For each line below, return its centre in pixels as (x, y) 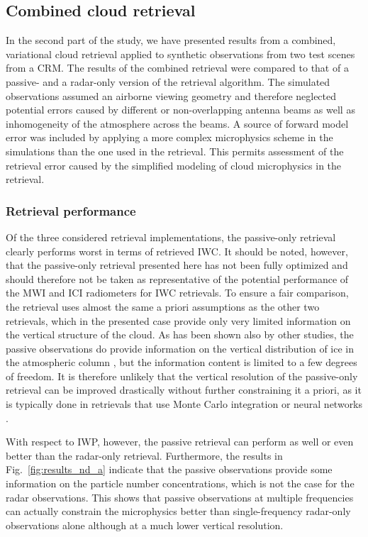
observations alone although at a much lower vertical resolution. (145, 525)
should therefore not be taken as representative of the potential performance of (177, 278)
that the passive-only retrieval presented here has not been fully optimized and (177, 265)
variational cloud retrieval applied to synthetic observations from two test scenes (180, 54)
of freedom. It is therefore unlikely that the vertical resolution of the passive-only (182, 376)
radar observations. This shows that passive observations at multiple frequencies (180, 497)
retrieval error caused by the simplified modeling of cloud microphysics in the (174, 165)
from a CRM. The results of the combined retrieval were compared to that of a (177, 68)
